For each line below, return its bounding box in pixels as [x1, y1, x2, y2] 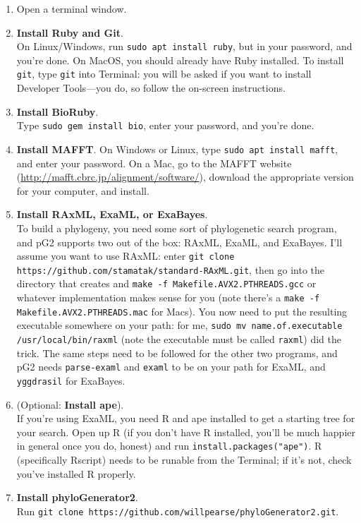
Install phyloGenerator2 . [16, 490, 138, 505]
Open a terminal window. [16, 1, 127, 16]
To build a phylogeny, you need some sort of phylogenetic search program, [16, 220, 337, 235]
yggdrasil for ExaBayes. [16, 373, 126, 387]
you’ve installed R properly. [16, 466, 136, 481]
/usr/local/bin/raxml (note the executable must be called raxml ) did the [16, 332, 342, 347]
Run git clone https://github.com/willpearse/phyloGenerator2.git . [16, 503, 339, 518]
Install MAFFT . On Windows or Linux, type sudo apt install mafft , [16, 141, 338, 156]
